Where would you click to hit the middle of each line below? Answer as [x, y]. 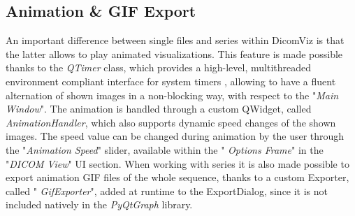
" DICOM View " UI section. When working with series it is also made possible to [177, 163]
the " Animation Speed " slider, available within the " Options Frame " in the [165, 149]
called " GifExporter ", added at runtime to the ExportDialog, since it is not [167, 190]
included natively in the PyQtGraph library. [99, 204]
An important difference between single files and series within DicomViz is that [175, 40]
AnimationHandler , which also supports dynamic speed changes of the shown [171, 122]
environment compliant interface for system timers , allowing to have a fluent [171, 81]
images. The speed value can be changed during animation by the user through [175, 136]
